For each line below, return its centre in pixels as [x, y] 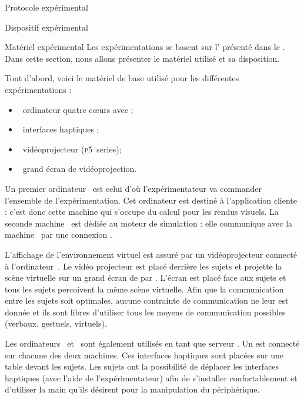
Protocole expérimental [46, 7]
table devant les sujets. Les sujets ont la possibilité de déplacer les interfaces [142, 366]
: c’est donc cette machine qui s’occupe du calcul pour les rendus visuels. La [142, 212]
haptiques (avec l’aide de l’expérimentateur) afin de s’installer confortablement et [151, 378]
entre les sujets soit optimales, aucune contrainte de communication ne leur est [147, 300]
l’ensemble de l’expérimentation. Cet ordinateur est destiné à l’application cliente [151, 200]
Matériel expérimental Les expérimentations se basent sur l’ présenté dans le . [145, 47]
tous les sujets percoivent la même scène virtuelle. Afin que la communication [144, 289]
